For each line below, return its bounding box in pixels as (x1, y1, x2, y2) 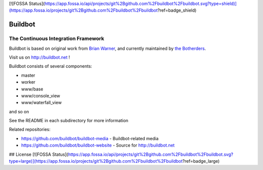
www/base (21, 86, 43, 92)
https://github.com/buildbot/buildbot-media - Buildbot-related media (21, 135, 159, 141)
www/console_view (21, 93, 60, 99)
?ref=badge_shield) (157, 7, 197, 13)
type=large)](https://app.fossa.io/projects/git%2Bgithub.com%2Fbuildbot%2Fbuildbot (9, 158, 183, 164)
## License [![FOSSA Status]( (9, 151, 68, 157)
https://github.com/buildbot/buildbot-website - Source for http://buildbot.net (21, 142, 175, 149)
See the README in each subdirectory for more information (9, 118, 129, 124)
